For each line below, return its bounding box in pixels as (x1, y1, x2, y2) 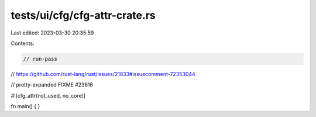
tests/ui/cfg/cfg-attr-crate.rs (11, 9, 156, 22)
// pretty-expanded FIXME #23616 (11, 81, 94, 88)
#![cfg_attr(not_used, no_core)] (11, 92, 86, 99)
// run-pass (23, 56, 58, 62)
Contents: (11, 40, 35, 47)
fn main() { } (11, 103, 40, 110)
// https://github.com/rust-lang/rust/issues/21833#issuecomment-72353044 (11, 70, 195, 77)
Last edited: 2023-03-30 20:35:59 (11, 29, 94, 36)
